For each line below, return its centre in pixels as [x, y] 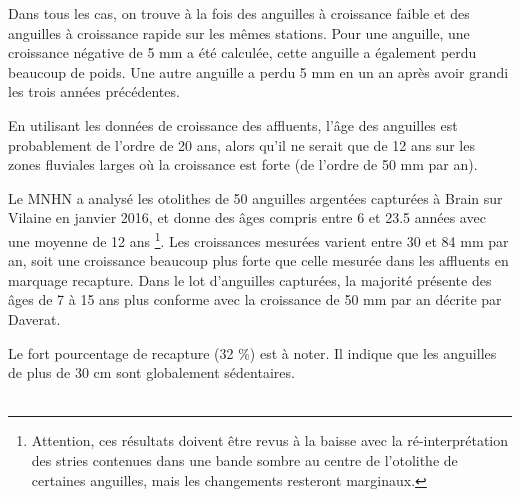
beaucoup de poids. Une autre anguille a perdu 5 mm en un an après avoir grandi [258, 71]
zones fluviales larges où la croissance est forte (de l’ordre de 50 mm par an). [243, 164]
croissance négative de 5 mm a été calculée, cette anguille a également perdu [242, 52]
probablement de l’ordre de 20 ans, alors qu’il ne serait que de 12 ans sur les [241, 144]
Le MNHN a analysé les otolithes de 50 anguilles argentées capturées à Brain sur [255, 197]
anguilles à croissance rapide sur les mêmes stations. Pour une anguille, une [239, 32]
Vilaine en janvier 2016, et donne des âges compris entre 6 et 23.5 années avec [247, 217]
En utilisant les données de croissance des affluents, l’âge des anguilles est [233, 124]
